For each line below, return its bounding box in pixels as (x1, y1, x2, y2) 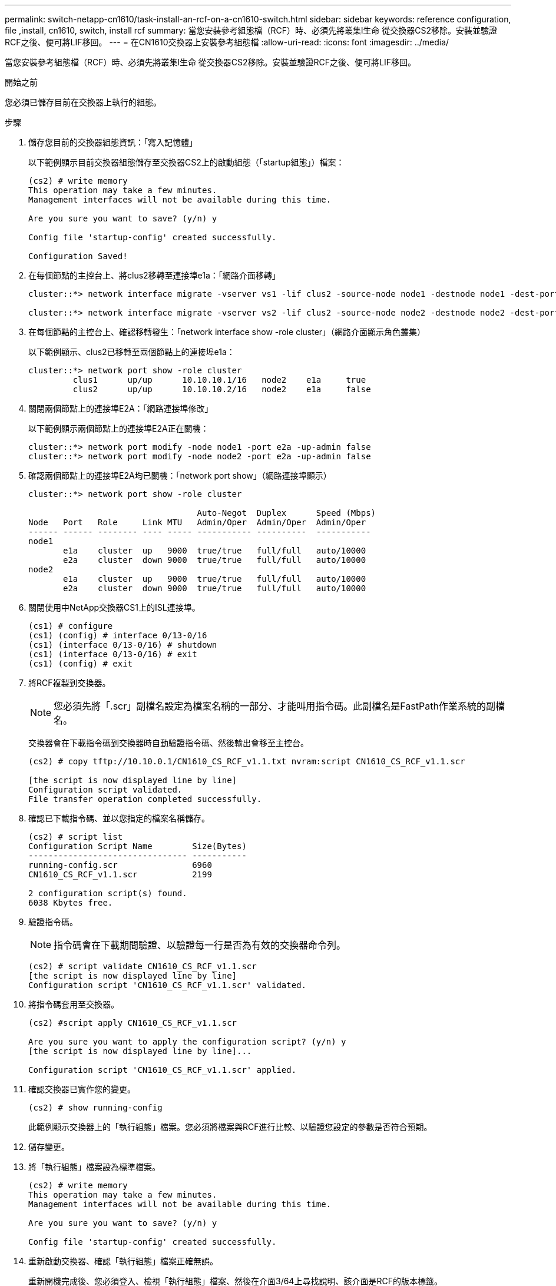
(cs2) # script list (28, 832, 123, 841)
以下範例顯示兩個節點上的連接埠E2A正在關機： (28, 423, 209, 433)
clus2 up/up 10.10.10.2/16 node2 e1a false (72, 385, 371, 394)
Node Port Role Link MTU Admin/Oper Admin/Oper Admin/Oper (28, 518, 366, 527)
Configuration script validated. (28, 785, 183, 794)
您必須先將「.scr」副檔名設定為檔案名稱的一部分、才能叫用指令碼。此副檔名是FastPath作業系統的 (54, 700, 486, 712)
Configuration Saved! (28, 251, 128, 261)
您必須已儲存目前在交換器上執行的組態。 (5, 97, 161, 107)
